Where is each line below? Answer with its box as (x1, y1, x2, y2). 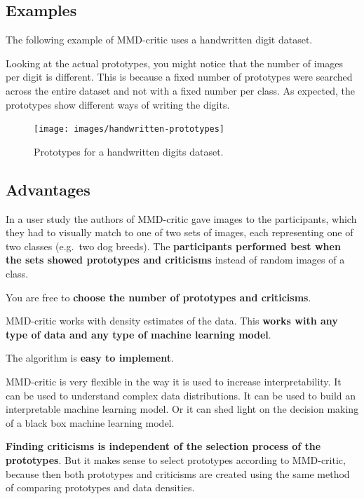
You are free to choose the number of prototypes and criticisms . (6, 289, 311, 304)
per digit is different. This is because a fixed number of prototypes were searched (6, 69, 353, 84)
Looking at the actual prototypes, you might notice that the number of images (6, 55, 344, 70)
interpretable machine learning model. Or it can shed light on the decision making (6, 402, 359, 416)
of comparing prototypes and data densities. (6, 480, 195, 495)
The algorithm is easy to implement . (6, 350, 174, 365)
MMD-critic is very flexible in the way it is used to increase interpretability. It (6, 374, 342, 388)
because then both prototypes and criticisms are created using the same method (6, 466, 350, 481)
